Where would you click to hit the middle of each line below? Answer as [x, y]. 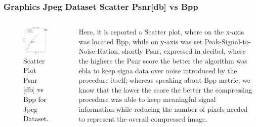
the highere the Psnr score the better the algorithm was [163, 61]
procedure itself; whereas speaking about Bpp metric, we [165, 80]
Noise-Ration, [99, 51]
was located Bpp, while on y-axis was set [141, 41]
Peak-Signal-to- [228, 41]
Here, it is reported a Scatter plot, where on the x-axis [161, 32]
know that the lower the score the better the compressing [165, 89]
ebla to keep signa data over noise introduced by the [158, 70]
